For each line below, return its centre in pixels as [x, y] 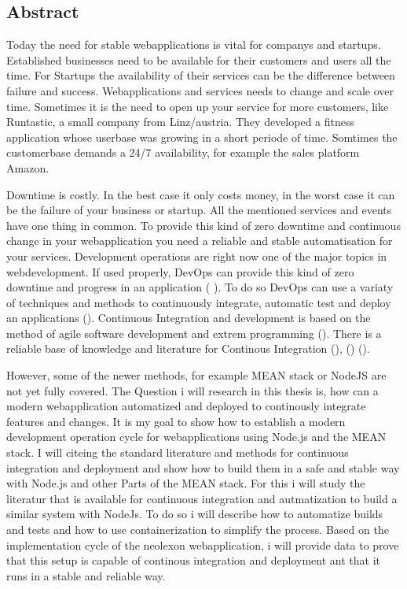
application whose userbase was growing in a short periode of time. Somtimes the [202, 137]
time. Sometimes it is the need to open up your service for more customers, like [198, 106]
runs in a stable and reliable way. [86, 575]
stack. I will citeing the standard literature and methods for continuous [178, 452]
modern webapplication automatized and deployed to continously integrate [186, 406]
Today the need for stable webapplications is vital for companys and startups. [194, 44]
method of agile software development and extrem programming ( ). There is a [194, 333]
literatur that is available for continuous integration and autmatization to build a [202, 498]
